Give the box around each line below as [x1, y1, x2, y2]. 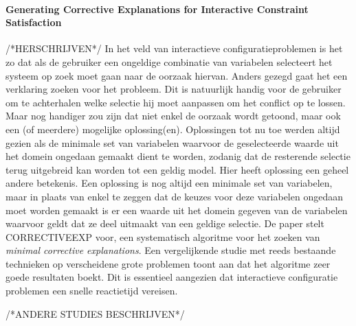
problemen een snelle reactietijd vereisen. [5, 283, 178, 298]
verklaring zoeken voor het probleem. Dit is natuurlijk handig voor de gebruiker [5, 82, 342, 96]
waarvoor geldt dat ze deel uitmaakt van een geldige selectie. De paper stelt [5, 216, 324, 231]
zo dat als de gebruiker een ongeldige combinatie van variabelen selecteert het [5, 54, 333, 69]
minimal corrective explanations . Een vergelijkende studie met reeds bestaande [5, 243, 336, 257]
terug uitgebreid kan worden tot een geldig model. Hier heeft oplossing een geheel [5, 162, 349, 176]
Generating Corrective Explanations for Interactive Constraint [5, 1, 309, 16]
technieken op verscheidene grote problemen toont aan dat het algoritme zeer [5, 256, 331, 270]
